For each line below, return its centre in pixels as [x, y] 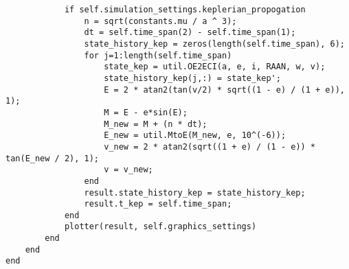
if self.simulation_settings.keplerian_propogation [185, 10]
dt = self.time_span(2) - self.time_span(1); [190, 33]
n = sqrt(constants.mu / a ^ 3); [160, 21]
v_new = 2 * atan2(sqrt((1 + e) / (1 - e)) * [210, 147]
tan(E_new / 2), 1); [53, 158]
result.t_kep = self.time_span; [158, 204]
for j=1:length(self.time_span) [158, 55]
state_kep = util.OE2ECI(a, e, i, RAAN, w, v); [215, 67]
